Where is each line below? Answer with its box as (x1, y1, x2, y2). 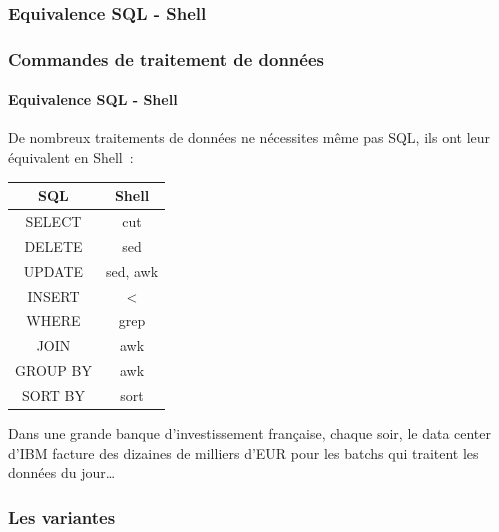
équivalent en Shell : (8, 147, 134, 168)
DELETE (24, 235, 83, 256)
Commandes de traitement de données (8, 46, 324, 71)
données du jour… (8, 462, 116, 483)
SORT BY (21, 384, 85, 405)
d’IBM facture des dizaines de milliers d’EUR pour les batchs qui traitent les (8, 442, 479, 463)
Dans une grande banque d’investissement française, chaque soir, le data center (8, 423, 492, 444)
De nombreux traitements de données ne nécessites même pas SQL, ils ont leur (8, 127, 491, 148)
